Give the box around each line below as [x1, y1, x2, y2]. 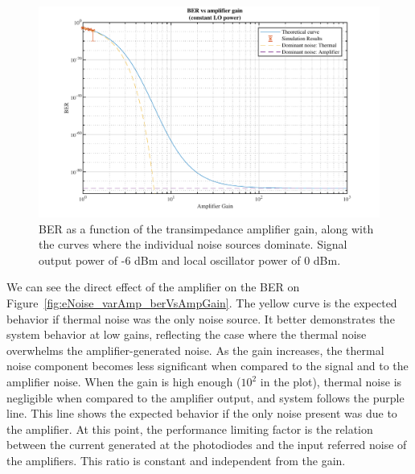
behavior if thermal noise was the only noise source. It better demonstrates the [6, 310, 395, 327]
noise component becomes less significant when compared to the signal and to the [6, 357, 409, 374]
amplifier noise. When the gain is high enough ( [6, 373, 241, 390]
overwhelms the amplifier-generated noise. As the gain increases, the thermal [6, 341, 384, 358]
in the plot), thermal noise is [260, 373, 402, 390]
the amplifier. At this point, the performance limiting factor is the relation [6, 420, 373, 437]
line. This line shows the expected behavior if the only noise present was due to [6, 405, 397, 422]
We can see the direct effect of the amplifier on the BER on [6, 278, 300, 295]
